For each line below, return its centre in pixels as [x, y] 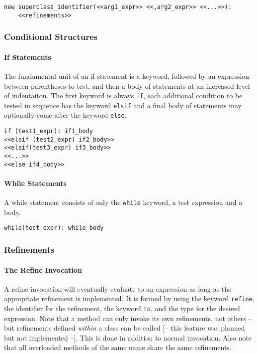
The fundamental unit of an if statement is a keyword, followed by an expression [127, 76]
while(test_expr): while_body [54, 228]
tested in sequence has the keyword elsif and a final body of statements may [123, 105]
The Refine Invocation [43, 269]
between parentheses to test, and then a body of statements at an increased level [127, 86]
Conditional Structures [51, 37]
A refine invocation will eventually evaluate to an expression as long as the [118, 288]
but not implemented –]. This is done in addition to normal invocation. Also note [128, 337]
